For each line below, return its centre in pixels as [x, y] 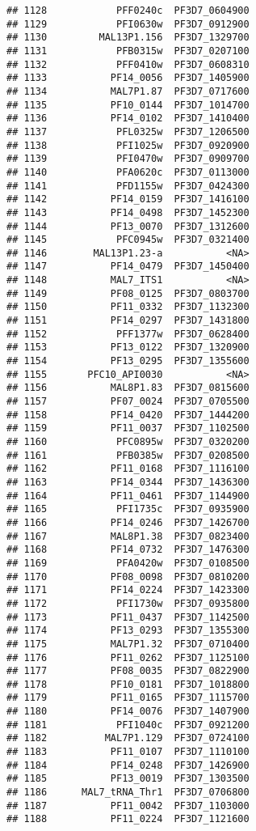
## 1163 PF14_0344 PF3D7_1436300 [128, 482]
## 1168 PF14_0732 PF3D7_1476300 [128, 550]
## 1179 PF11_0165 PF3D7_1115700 [128, 698]
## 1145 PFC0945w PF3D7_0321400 [128, 240]
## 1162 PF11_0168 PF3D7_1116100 [128, 469]
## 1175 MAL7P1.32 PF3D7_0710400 [128, 644]
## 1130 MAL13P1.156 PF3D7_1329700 [128, 38]
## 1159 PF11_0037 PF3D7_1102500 [128, 428]
